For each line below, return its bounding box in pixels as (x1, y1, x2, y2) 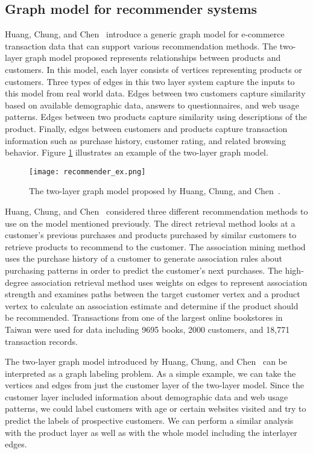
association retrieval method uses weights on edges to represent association (31, 276, 308, 288)
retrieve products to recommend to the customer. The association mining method (5, 240, 306, 253)
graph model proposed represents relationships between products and (25, 51, 281, 64)
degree (5, 276, 28, 288)
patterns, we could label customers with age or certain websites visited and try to (5, 402, 306, 415)
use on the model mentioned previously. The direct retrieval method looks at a (5, 216, 296, 229)
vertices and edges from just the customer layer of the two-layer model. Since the (5, 379, 304, 391)
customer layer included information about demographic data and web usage (5, 390, 288, 403)
